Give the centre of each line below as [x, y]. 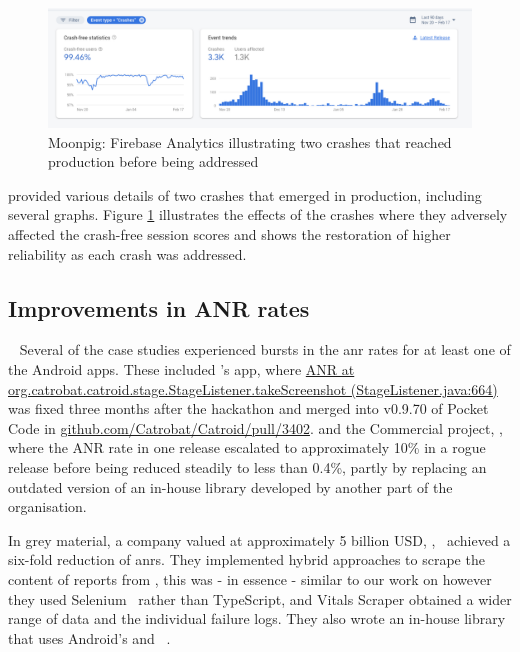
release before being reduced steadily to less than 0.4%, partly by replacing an [247, 467]
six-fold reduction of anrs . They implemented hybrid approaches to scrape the [246, 559]
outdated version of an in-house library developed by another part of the [230, 486]
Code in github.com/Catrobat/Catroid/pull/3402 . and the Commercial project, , [255, 427]
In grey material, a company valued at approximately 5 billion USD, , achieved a [259, 539]
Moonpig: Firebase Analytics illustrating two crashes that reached [250, 141]
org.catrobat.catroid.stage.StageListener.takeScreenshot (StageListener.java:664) [253, 388]
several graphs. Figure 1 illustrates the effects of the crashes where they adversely [258, 214]
